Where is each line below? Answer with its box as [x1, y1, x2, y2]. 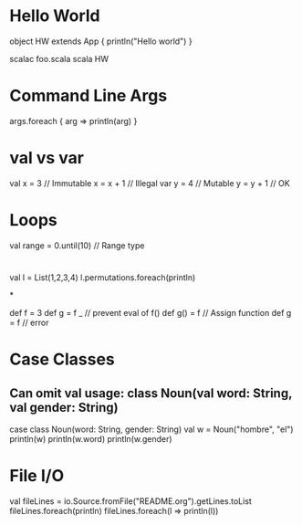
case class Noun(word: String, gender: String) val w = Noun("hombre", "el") [9, 424, 294, 435]
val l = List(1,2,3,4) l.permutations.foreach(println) [9, 271, 196, 283]
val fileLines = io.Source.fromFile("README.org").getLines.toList [9, 495, 253, 507]
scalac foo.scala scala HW [9, 53, 109, 64]
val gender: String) [9, 399, 119, 415]
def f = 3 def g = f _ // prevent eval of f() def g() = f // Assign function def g [9, 307, 292, 318]
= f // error [9, 317, 49, 328]
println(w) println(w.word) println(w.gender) [9, 433, 172, 444]
